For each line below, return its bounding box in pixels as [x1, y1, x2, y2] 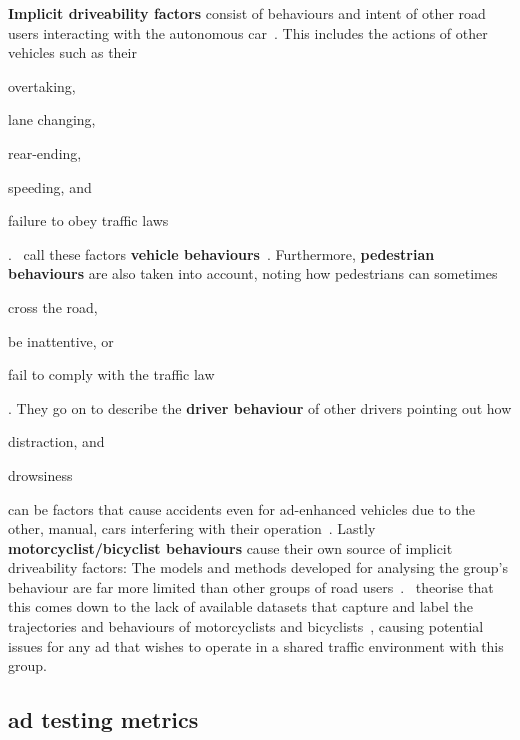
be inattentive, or [8, 330, 114, 351]
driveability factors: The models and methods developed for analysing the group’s [8, 557, 508, 578]
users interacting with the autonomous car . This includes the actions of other [8, 22, 488, 43]
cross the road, [8, 296, 98, 317]
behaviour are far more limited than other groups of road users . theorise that [8, 576, 494, 597]
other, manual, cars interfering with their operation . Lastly [8, 518, 376, 539]
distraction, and [8, 431, 105, 452]
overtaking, [8, 75, 76, 96]
